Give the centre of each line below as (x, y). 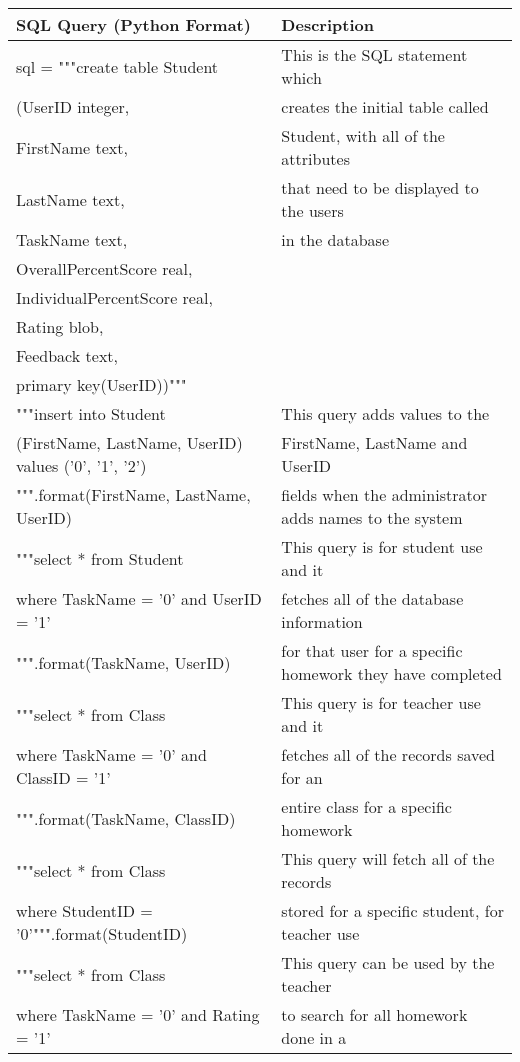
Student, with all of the (363, 135)
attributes (315, 158)
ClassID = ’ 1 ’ (63, 777)
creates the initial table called (385, 106)
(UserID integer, (73, 106)
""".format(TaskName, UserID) (123, 662)
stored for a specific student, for (392, 910)
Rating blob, (60, 326)
